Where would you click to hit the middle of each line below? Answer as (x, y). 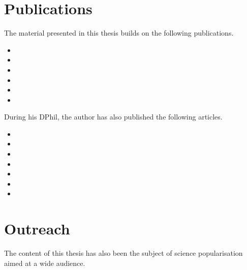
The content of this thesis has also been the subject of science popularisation (123, 253)
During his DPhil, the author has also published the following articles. (113, 117)
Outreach (37, 229)
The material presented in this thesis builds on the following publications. (119, 33)
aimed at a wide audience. (45, 263)
